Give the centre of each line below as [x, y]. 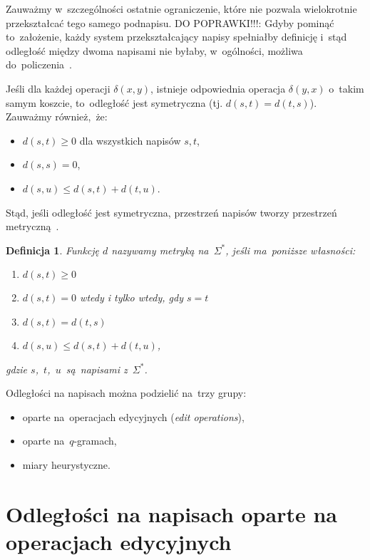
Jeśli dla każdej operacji [58, 88]
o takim [346, 88]
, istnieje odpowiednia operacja [218, 88]
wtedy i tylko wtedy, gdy [132, 297]
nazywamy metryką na [160, 250]
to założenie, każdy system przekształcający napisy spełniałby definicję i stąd [176, 37]
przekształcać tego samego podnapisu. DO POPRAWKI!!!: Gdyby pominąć [170, 22]
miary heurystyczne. [66, 464]
